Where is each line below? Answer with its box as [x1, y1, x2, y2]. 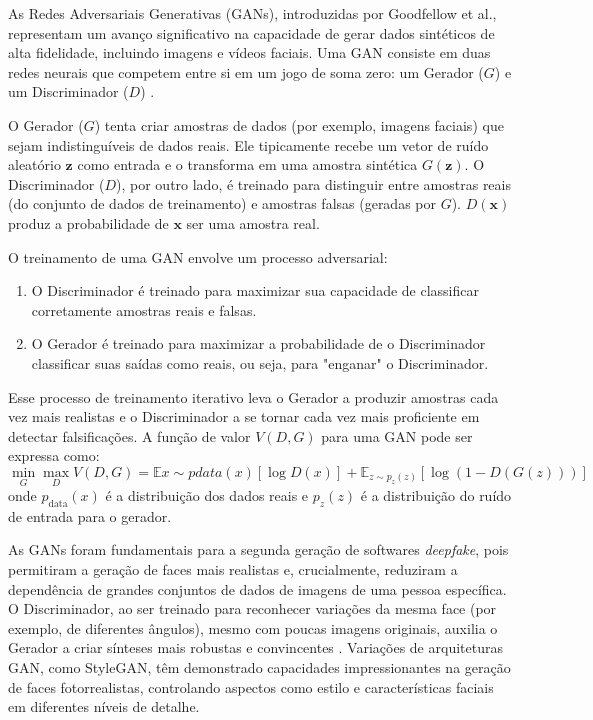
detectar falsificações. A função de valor [8, 425, 251, 446]
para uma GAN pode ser [321, 425, 473, 446]
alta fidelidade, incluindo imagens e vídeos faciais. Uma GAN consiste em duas [8, 42, 491, 63]
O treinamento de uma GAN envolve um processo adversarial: [8, 246, 388, 267]
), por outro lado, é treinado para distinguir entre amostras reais [116, 173, 511, 194]
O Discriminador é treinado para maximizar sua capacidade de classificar [31, 280, 479, 301]
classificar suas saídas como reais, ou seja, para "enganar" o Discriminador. [31, 352, 489, 373]
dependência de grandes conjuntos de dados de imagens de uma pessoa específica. [8, 578, 507, 599]
